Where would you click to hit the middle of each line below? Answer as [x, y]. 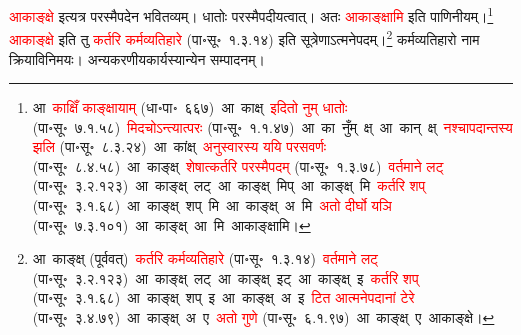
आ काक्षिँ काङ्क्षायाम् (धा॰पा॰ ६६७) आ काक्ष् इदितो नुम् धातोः [190, 107]
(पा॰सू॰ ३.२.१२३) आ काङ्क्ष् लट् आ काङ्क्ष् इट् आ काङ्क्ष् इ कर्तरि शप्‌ [225, 277]
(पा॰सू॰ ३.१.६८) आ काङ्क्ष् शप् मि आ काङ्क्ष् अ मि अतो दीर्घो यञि [212, 205]
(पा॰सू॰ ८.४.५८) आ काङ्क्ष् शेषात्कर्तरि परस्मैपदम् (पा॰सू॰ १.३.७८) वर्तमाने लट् [238, 165]
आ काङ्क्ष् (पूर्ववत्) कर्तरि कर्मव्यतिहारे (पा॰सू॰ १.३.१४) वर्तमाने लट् [205, 258]
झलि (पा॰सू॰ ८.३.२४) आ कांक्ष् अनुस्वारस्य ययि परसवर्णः [179, 146]
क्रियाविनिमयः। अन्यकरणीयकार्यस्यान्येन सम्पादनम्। [137, 58]
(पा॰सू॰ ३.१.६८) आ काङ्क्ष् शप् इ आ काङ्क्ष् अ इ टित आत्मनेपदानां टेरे [223, 297]
